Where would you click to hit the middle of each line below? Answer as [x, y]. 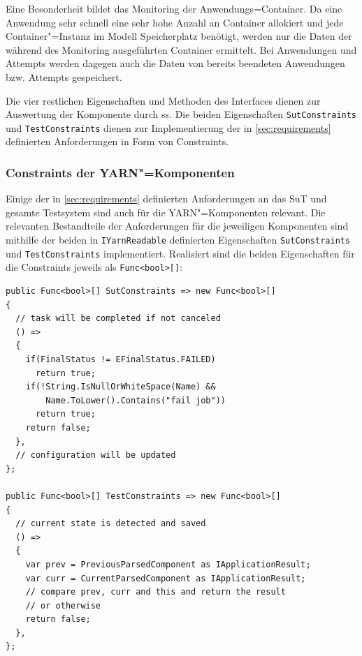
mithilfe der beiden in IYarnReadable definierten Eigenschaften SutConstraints [178, 240]
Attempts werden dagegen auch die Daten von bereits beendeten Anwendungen [175, 63]
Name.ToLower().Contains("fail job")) [136, 400]
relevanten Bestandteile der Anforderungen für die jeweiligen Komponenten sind [177, 226]
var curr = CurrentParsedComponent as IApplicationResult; [166, 578]
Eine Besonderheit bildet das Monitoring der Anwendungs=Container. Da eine [174, 8]
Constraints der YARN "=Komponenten [120, 172]
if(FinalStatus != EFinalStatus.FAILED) [121, 359]
